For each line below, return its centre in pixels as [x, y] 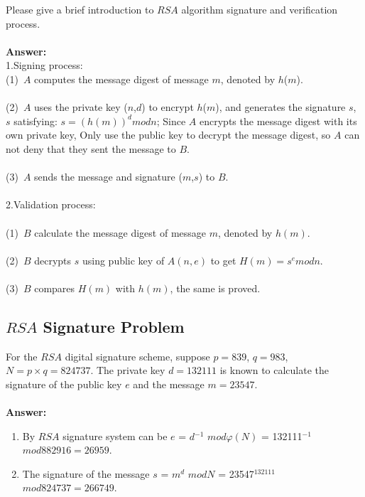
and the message [169, 384]
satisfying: [36, 121]
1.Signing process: [44, 65]
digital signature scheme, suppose [137, 356]
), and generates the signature [280, 107]
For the [22, 356]
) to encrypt [168, 107]
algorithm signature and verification [260, 9]
